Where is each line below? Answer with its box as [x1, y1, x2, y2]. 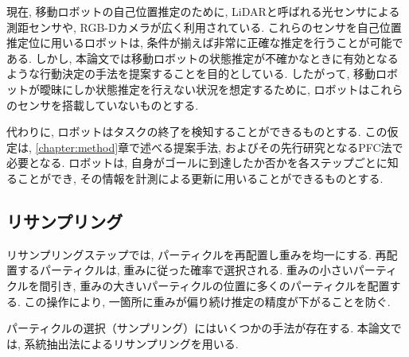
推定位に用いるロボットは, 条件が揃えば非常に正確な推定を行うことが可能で [6, 34, 403, 51]
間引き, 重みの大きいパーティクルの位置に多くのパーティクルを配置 [39, 277, 390, 293]
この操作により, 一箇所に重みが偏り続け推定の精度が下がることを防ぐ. [24, 293, 391, 309]
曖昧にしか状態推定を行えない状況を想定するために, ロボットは [39, 80, 370, 97]
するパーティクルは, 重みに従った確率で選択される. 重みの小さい [17, 262, 353, 278]
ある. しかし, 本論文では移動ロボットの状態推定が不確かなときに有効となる [6, 49, 399, 66]
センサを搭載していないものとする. [17, 96, 199, 113]
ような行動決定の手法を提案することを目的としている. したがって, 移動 [6, 65, 376, 82]
